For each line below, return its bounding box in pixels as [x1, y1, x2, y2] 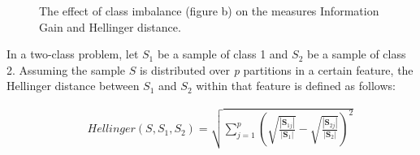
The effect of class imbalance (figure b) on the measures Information [39, 2, 379, 19]
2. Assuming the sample [6, 61, 126, 78]
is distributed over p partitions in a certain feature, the [139, 61, 414, 78]
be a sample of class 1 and [157, 45, 288, 62]
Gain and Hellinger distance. [39, 18, 181, 35]
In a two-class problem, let [6, 45, 139, 62]
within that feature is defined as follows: [196, 77, 396, 94]
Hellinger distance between [6, 77, 140, 94]
